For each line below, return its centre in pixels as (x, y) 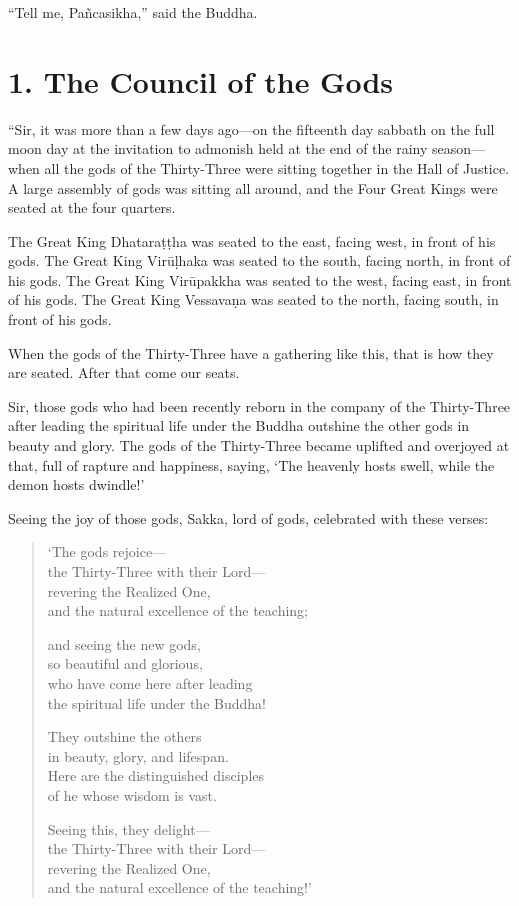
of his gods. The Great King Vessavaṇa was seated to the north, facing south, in (253, 299)
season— (459, 148)
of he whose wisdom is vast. (132, 794)
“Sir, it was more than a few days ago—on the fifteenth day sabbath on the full (251, 128)
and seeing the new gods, (124, 643)
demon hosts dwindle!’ (76, 484)
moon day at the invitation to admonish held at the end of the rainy (218, 148)
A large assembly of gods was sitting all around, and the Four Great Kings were (253, 187)
